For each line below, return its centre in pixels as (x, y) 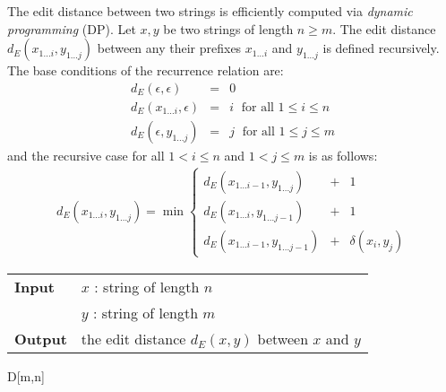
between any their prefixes (169, 48)
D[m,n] (26, 376)
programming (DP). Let (72, 28)
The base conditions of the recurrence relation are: (146, 70)
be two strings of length (228, 28)
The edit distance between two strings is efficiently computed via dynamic (210, 11)
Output (41, 339)
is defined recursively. (381, 48)
